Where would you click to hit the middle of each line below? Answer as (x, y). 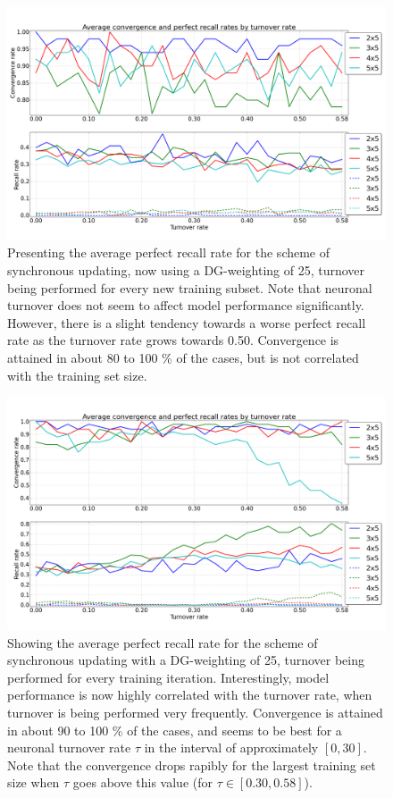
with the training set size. (77, 375)
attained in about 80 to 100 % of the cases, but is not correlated (183, 358)
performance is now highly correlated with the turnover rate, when (190, 695)
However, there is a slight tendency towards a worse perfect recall (187, 322)
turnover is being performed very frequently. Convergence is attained (195, 713)
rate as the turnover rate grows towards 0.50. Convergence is (173, 340)
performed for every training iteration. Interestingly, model (168, 677)
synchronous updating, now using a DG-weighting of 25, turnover (186, 270)
